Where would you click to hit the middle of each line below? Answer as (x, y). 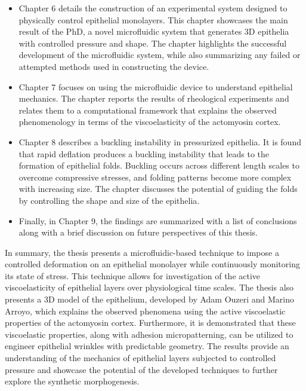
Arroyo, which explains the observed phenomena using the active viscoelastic (145, 311)
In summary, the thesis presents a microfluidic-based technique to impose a (142, 252)
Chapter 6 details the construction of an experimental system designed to (153, 8)
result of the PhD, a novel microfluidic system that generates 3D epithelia (154, 31)
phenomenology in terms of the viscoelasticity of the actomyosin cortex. (150, 122)
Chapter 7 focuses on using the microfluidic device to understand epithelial (156, 86)
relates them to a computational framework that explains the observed (148, 110)
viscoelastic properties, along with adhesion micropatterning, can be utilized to (149, 334)
